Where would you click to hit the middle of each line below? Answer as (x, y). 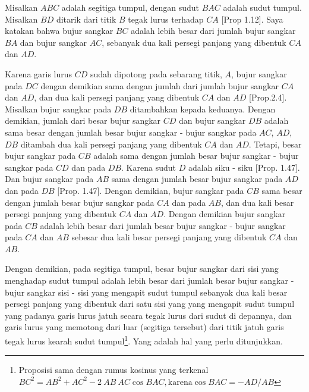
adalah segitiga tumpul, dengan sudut (130, 7)
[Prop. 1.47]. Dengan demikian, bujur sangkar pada (151, 190)
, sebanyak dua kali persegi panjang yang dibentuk (194, 42)
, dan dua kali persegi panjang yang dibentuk (117, 97)
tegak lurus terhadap (166, 19)
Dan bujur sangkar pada (49, 179)
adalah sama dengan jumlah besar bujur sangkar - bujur (196, 156)
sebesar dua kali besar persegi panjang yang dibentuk (169, 237)
